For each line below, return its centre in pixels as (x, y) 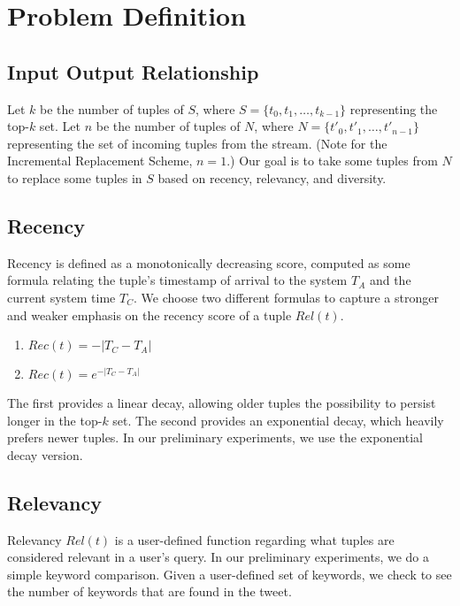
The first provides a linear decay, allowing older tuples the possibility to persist (222, 403)
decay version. (45, 454)
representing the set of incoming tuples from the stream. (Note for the (197, 143)
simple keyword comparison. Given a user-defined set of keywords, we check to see (230, 574)
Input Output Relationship (133, 71)
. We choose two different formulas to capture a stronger (286, 297)
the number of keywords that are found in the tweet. (149, 591)
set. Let (60, 126)
